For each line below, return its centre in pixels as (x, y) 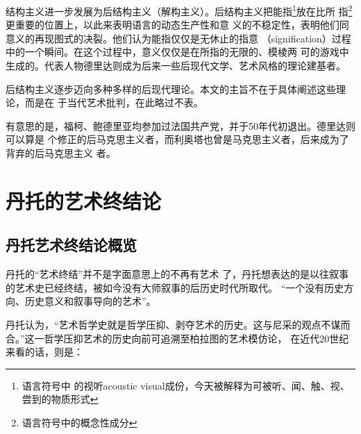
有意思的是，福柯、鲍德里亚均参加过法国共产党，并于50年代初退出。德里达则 (180, 125)
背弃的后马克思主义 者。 (61, 153)
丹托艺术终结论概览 (71, 245)
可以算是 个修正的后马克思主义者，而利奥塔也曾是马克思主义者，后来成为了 (177, 139)
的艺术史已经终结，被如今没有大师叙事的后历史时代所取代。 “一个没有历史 (175, 287)
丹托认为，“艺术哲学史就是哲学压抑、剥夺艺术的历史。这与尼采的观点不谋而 (178, 324)
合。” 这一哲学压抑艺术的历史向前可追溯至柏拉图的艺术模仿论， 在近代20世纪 (177, 338)
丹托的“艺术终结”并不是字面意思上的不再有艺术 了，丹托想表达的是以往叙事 (177, 274)
